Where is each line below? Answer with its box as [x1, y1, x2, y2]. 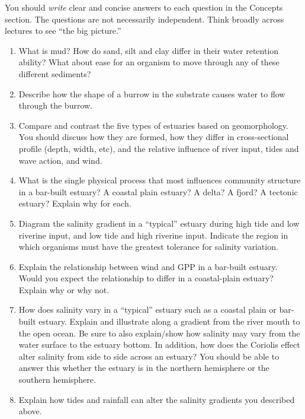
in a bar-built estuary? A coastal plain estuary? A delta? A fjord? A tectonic [18, 185, 298, 198]
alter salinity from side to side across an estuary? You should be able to [18, 350, 280, 362]
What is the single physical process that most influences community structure [18, 174, 301, 186]
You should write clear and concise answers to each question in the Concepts [5, 1, 283, 13]
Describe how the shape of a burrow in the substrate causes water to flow [18, 87, 285, 100]
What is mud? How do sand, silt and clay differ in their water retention [18, 44, 279, 56]
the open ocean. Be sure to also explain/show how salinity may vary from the [18, 326, 300, 339]
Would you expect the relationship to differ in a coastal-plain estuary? [18, 272, 274, 284]
